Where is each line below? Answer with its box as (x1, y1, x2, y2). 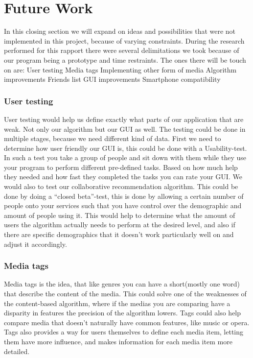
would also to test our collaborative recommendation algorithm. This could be (4, 181, 238, 191)
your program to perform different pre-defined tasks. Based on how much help (4, 162, 238, 172)
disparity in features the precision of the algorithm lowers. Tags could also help (4, 308, 241, 318)
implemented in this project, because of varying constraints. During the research (4, 35, 245, 46)
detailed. (4, 346, 30, 356)
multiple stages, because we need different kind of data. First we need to (4, 133, 221, 143)
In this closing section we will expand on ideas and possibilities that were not (4, 26, 236, 36)
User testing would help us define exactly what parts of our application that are (4, 114, 244, 124)
